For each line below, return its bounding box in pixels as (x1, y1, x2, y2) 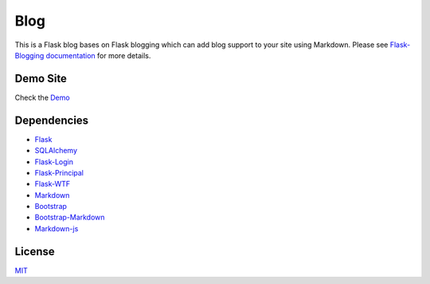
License (14, 244, 55, 258)
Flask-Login (34, 156, 73, 167)
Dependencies (14, 113, 89, 127)
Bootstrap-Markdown (34, 212, 105, 223)
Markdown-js (34, 223, 79, 233)
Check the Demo (14, 93, 71, 102)
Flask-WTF (34, 179, 71, 189)
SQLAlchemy (34, 146, 78, 156)
